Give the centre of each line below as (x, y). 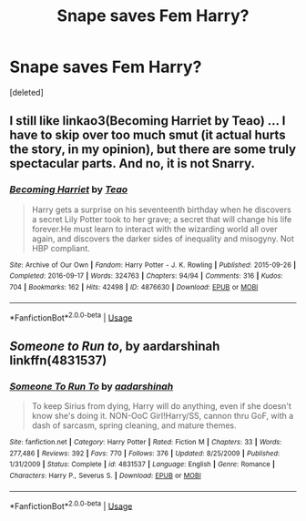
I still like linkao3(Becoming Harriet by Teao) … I (148, 121)
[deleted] (26, 92)
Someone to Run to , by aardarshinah (115, 346)
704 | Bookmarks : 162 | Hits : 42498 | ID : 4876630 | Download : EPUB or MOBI (134, 287)
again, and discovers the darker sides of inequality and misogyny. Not (163, 239)
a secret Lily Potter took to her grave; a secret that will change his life (162, 219)
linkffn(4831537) (58, 360)
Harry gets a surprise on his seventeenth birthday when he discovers (161, 209)
